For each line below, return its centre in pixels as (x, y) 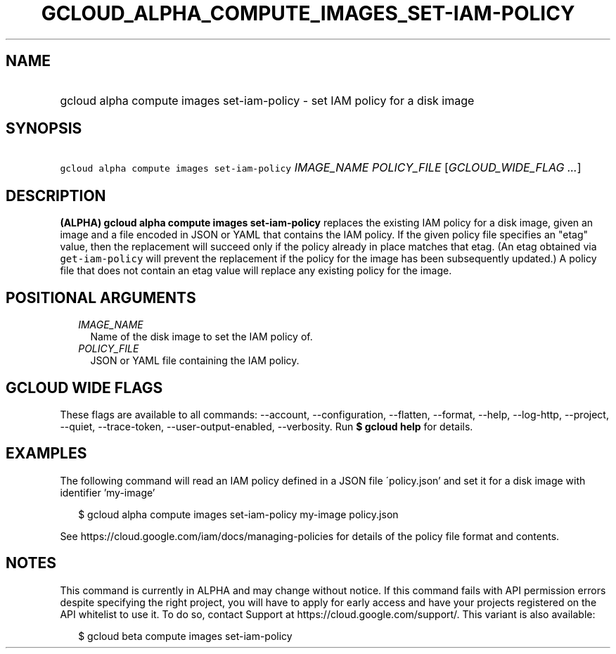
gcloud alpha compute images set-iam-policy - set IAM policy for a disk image (267, 100)
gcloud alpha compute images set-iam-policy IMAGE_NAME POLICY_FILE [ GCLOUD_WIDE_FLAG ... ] (321, 168)
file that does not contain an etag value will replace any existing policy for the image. (256, 271)
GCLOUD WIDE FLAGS (84, 387)
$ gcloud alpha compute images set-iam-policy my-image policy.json (238, 514)
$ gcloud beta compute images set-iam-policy (185, 636)
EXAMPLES (46, 454)
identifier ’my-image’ (108, 492)
